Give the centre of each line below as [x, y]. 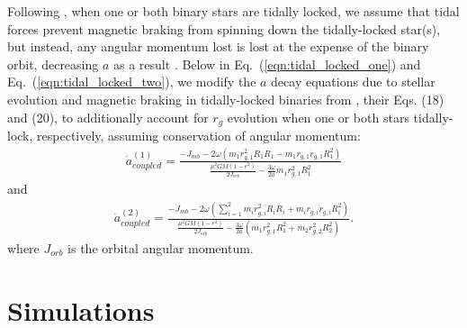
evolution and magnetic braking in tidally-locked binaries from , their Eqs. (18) [226, 99]
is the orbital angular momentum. [161, 247]
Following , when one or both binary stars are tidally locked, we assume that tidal [233, 11]
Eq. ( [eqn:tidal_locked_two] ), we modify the [132, 82]
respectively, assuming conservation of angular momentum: [199, 136]
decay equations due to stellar [353, 82]
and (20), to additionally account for [108, 117]
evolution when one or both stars [318, 117]
